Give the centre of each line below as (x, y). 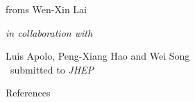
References (28, 93)
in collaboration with (49, 32)
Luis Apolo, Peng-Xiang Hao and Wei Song (98, 56)
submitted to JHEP (52, 69)
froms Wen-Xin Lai (46, 9)
